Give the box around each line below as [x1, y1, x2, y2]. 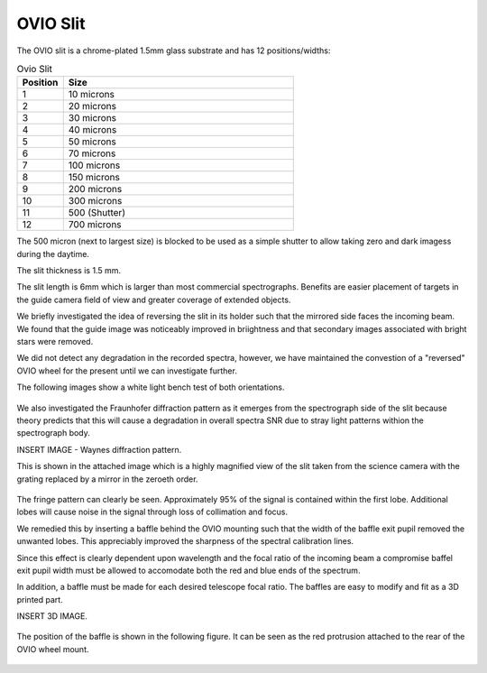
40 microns [68, 124, 117, 136]
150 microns [68, 171, 121, 184]
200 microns [68, 183, 123, 196]
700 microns [68, 218, 122, 231]
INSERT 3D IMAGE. [16, 611, 87, 622]
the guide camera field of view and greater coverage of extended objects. [16, 294, 291, 305]
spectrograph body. [16, 428, 90, 438]
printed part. [16, 594, 63, 604]
